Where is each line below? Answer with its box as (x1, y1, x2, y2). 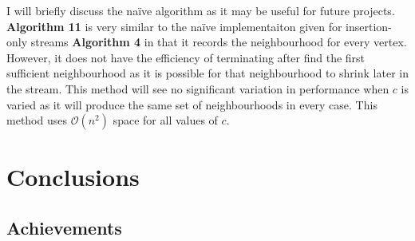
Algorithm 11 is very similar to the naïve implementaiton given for (6, 18, 342, 34)
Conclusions (6, 160, 140, 193)
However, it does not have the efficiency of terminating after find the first (6, 49, 366, 65)
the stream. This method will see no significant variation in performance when (6, 80, 389, 97)
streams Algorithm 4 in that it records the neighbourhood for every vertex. (30, 34, 407, 50)
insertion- (346, 18, 392, 34)
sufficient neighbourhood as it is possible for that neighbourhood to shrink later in (6, 65, 409, 81)
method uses (6, 112, 67, 128)
